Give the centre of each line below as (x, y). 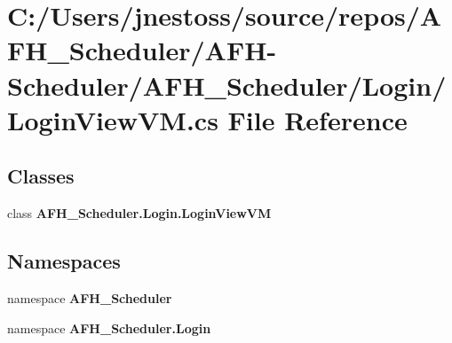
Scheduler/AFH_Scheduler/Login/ (227, 85)
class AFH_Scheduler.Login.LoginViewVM (139, 213)
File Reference (317, 119)
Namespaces (64, 261)
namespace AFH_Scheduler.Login (109, 327)
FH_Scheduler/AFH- (142, 50)
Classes (41, 176)
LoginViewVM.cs (113, 119)
